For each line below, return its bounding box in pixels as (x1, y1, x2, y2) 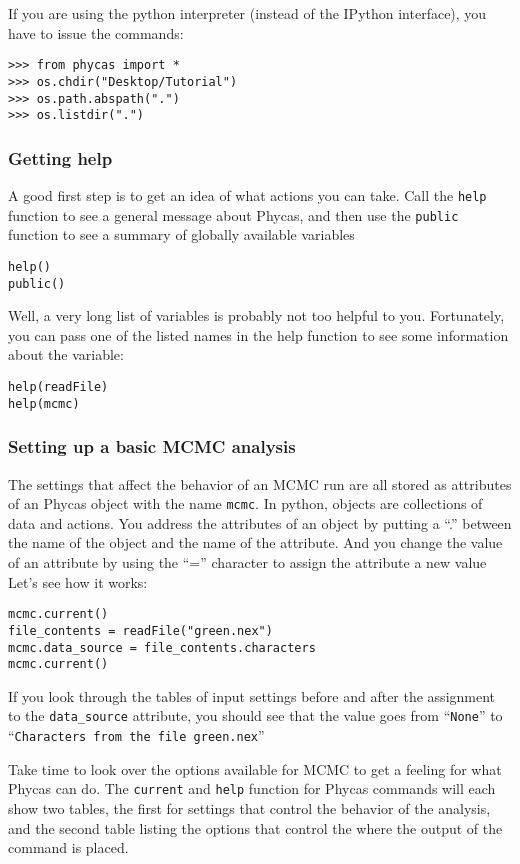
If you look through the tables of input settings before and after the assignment (8, 685, 496, 706)
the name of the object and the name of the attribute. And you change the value (8, 532, 503, 553)
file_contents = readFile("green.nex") (8, 623, 273, 638)
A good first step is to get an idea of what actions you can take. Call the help (8, 185, 487, 206)
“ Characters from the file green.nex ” (8, 725, 265, 746)
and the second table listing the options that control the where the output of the (8, 817, 503, 838)
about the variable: (8, 344, 124, 365)
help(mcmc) (8, 396, 80, 411)
